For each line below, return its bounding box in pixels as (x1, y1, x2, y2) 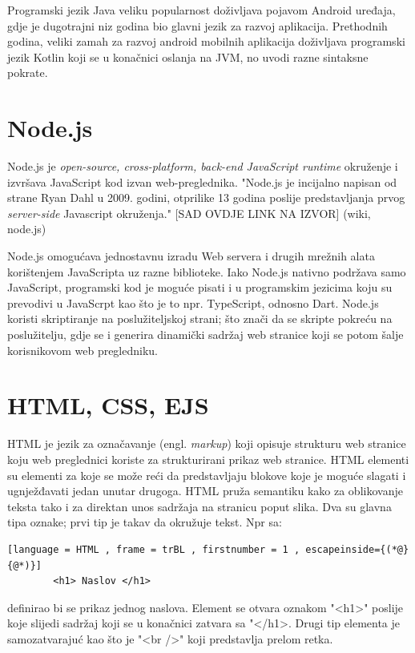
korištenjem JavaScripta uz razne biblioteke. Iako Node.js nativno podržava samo (7, 263, 406, 280)
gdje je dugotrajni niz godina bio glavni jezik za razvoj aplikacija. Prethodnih (7, 17, 388, 34)
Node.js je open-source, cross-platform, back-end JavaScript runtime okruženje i (7, 158, 398, 175)
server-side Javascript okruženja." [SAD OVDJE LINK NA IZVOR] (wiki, (7, 204, 371, 221)
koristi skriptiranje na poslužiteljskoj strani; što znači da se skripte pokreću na (7, 310, 393, 327)
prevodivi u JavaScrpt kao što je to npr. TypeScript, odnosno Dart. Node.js (7, 294, 379, 311)
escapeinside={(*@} (305, 543, 409, 555)
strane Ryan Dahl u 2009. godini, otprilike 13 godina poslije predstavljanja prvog (7, 189, 405, 206)
